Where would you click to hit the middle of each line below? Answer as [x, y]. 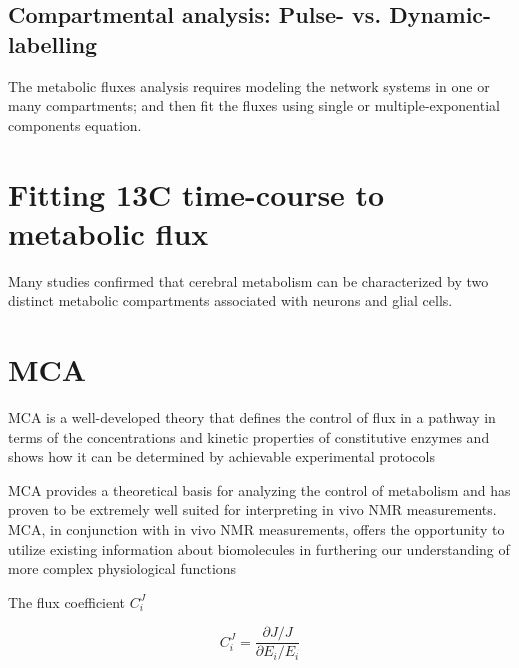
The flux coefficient [67, 601]
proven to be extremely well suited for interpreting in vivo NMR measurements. [252, 509]
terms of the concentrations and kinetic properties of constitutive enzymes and [249, 436]
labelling [53, 43]
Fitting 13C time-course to [196, 193]
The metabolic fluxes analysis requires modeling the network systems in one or [249, 85]
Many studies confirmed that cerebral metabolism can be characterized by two [248, 280]
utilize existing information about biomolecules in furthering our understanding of [259, 548]
